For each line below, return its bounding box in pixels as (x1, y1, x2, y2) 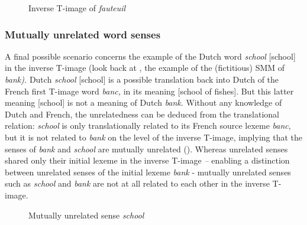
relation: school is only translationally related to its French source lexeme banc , (5, 119, 291, 132)
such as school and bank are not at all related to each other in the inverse (5, 177, 270, 190)
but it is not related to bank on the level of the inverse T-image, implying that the (5, 131, 303, 143)
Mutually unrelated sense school (28, 208, 144, 221)
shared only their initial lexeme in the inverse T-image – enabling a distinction (5, 154, 290, 167)
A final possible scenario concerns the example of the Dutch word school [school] (5, 50, 296, 62)
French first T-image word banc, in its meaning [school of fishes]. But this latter (5, 84, 294, 97)
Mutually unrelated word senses (5, 27, 161, 41)
